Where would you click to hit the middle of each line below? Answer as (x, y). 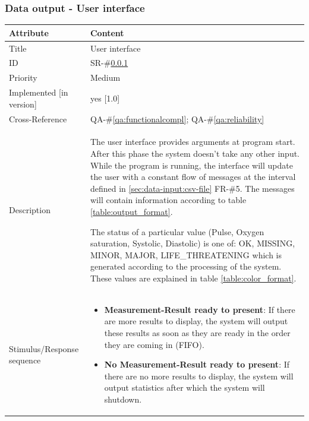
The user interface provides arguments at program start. (193, 142)
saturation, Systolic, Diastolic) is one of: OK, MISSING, (193, 243)
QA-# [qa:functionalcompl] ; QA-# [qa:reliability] (177, 118)
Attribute (29, 32)
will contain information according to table (168, 200)
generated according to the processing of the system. (186, 266)
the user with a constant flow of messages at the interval (193, 177)
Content (107, 32)
